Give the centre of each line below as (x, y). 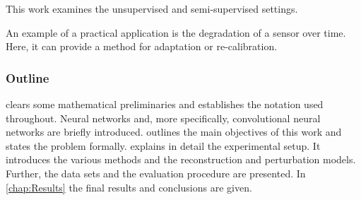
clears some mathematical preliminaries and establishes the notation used (165, 104)
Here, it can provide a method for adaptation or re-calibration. (142, 46)
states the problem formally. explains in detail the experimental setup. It (163, 145)
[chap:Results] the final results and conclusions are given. (129, 187)
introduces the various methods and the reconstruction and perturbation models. (181, 159)
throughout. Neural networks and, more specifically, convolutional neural (163, 118)
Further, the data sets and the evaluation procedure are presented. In (156, 173)
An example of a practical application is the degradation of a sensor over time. (176, 32)
